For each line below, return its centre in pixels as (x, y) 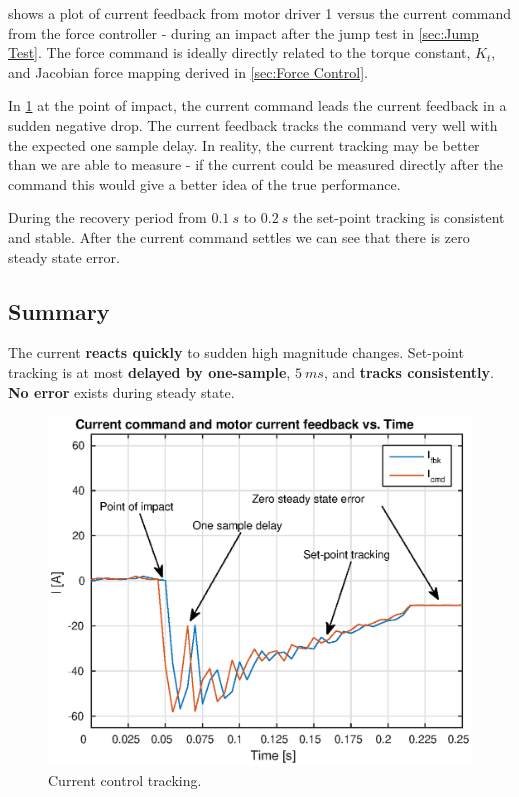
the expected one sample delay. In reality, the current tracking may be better (244, 144)
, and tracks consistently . (408, 371)
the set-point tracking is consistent (399, 217)
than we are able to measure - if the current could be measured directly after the (256, 164)
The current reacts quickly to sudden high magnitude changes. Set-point (236, 352)
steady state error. (64, 256)
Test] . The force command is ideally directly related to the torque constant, (239, 52)
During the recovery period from (107, 217)
